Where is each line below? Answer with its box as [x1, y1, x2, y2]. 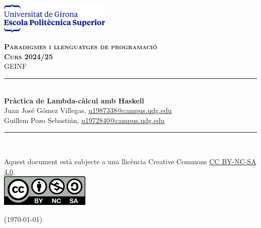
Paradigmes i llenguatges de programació [4, 41, 158, 52]
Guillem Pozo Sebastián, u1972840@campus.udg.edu [4, 115, 165, 125]
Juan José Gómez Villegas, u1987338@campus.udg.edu [4, 105, 172, 116]
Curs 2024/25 [4, 51, 53, 61]
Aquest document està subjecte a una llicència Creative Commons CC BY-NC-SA [4, 156, 256, 167]
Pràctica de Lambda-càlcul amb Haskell [4, 95, 144, 105]
